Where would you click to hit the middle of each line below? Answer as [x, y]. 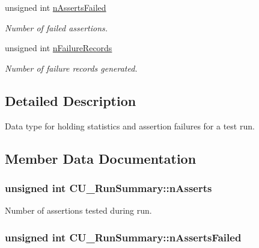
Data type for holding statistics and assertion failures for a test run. [130, 126]
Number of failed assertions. [56, 27]
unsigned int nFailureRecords [59, 48]
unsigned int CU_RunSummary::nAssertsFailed [123, 237]
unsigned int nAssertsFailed [56, 7]
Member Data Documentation [101, 158]
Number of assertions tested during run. [78, 210]
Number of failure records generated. [71, 68]
